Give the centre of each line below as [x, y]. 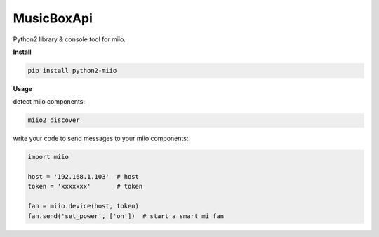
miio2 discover [54, 120]
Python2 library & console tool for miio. [69, 39]
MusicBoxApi [53, 18]
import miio [48, 157]
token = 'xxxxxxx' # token [85, 187]
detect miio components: [49, 102]
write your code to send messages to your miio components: [101, 138]
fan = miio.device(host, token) [84, 206]
